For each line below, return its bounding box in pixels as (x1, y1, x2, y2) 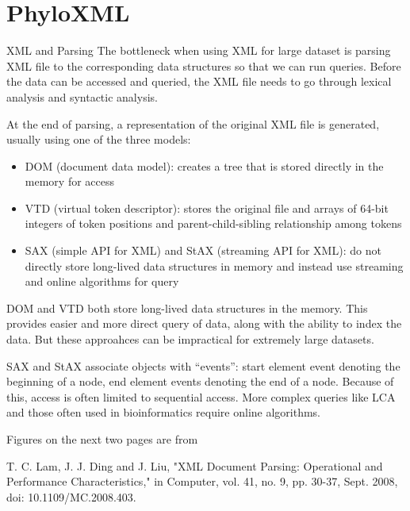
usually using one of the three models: (6, 131, 191, 148)
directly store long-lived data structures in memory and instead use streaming (25, 257, 404, 274)
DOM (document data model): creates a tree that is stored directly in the (25, 157, 384, 174)
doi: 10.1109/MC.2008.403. (6, 488, 136, 505)
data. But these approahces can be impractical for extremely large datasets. (6, 331, 374, 348)
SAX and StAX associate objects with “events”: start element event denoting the (6, 357, 400, 374)
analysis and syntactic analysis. (6, 88, 158, 105)
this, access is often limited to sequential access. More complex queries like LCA (6, 388, 396, 405)
